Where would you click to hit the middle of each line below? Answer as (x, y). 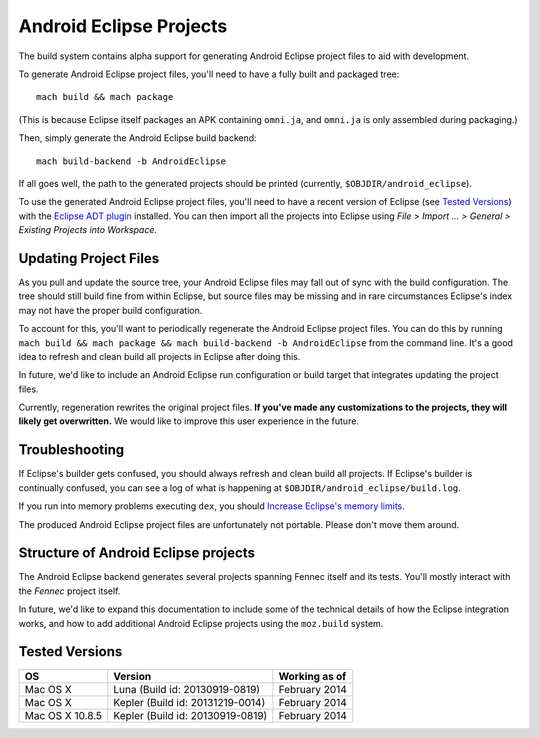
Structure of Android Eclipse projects (136, 553)
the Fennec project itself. (69, 591)
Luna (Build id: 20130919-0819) (186, 689)
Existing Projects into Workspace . (88, 230)
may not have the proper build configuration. (110, 310)
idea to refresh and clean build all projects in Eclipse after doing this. (159, 356)
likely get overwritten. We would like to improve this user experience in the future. (189, 421)
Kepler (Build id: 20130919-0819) (190, 715)
